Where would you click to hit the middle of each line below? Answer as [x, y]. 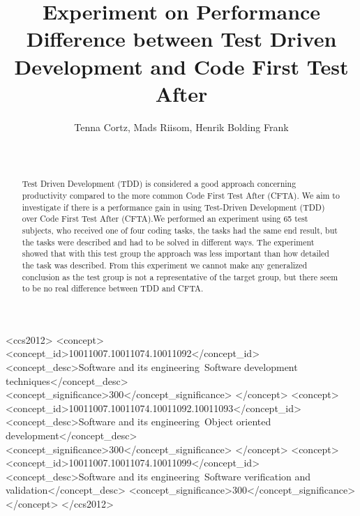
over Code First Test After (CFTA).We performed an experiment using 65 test [165, 219]
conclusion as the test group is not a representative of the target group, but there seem [180, 276]
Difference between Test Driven [181, 39]
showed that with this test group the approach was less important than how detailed [175, 253]
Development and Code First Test [181, 66]
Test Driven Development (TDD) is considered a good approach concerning [159, 184]
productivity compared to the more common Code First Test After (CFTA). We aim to [181, 195]
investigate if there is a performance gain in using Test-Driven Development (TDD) [173, 207]
